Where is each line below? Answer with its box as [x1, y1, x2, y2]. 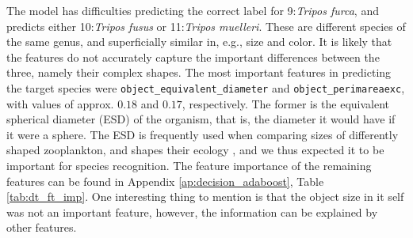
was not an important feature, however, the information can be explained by [6, 203, 378, 220]
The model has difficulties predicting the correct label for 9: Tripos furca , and [6, 2, 379, 18]
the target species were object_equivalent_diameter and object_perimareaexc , [6, 79, 405, 96]
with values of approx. [6, 95, 114, 111]
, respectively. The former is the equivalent [182, 95, 390, 111]
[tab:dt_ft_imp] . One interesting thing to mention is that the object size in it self [6, 188, 404, 205]
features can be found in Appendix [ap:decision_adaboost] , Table [6, 172, 324, 189]
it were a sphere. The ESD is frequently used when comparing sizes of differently [6, 126, 399, 142]
